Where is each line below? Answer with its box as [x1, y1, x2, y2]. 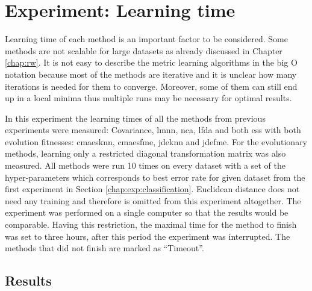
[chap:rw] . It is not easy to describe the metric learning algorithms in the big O [5, 56, 298, 69]
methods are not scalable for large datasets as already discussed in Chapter [5, 44, 282, 57]
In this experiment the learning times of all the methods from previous [5, 111, 266, 124]
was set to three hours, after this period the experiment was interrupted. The [5, 230, 290, 242]
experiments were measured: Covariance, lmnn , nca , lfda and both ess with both [5, 124, 301, 136]
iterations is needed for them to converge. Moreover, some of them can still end [5, 80, 298, 92]
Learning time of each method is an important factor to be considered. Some [5, 33, 288, 45]
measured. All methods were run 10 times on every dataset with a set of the [5, 159, 285, 172]
